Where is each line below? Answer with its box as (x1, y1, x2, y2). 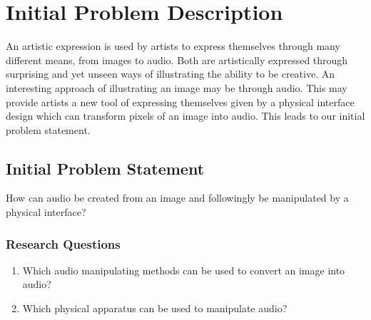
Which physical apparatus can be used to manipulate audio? (22, 301, 288, 316)
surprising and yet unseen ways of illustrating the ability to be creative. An (6, 66, 335, 81)
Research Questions (6, 234, 121, 252)
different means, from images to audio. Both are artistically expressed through (6, 52, 348, 67)
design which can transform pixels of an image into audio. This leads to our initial (6, 108, 365, 123)
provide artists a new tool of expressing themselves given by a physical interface (6, 94, 355, 109)
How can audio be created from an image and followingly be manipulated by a (6, 190, 349, 205)
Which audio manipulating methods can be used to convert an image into (22, 262, 345, 277)
